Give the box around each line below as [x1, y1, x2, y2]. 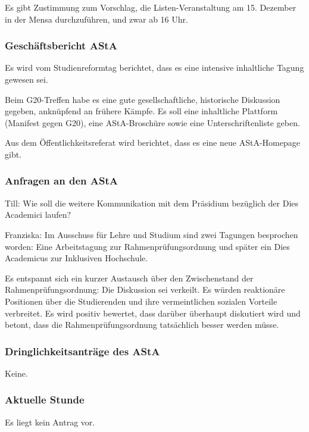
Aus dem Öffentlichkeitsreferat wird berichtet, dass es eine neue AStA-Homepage [5, 136, 300, 149]
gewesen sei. [5, 73, 48, 85]
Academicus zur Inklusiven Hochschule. [5, 252, 148, 264]
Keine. [5, 367, 28, 379]
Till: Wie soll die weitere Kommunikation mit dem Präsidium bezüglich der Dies [5, 196, 299, 209]
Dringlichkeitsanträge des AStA [5, 343, 160, 358]
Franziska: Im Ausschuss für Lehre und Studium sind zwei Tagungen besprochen [5, 228, 298, 240]
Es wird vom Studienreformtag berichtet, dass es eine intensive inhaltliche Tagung [5, 61, 304, 74]
